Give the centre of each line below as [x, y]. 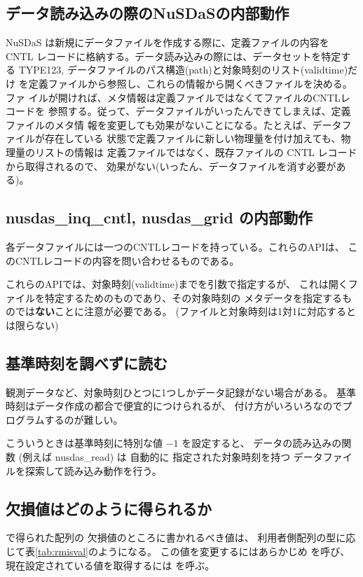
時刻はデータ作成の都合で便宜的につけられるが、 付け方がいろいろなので [174, 406]
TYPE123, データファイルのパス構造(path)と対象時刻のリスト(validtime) [183, 70]
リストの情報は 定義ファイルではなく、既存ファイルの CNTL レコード [196, 152]
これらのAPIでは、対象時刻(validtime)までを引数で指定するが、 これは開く [177, 284]
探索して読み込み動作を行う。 [93, 470]
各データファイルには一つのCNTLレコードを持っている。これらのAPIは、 [175, 246]
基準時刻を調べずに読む [87, 362]
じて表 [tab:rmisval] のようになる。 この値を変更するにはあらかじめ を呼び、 [178, 551]
